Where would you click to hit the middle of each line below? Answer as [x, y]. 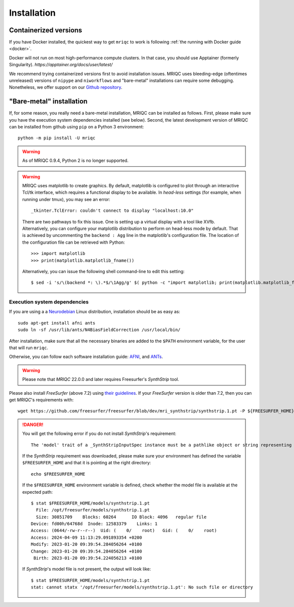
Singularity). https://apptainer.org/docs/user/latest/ [61, 65]
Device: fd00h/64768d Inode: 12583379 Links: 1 [94, 524]
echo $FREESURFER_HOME [58, 474]
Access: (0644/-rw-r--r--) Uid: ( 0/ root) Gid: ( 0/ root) [124, 531]
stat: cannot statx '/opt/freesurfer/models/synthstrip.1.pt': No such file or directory [142, 587]
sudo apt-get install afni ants [57, 323]
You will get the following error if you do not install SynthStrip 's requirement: [99, 433]
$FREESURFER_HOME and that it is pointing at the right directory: [87, 463]
